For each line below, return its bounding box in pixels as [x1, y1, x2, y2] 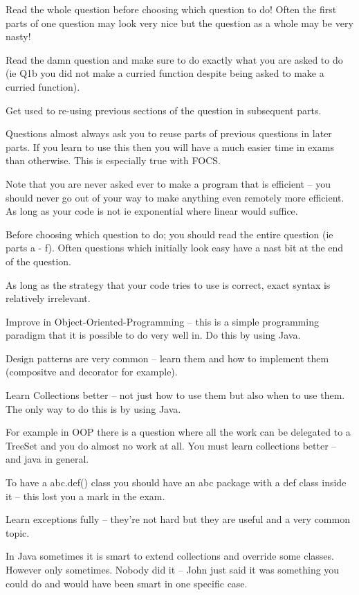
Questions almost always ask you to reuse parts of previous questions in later [6, 126, 332, 141]
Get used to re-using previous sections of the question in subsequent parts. [6, 103, 322, 117]
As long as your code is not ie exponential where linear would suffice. [6, 204, 298, 218]
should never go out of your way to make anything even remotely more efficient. [6, 190, 344, 204]
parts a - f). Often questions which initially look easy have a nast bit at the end [6, 240, 344, 255]
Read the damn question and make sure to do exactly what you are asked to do [6, 52, 343, 66]
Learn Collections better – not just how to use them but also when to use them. [6, 388, 345, 402]
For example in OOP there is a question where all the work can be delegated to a [6, 425, 351, 439]
